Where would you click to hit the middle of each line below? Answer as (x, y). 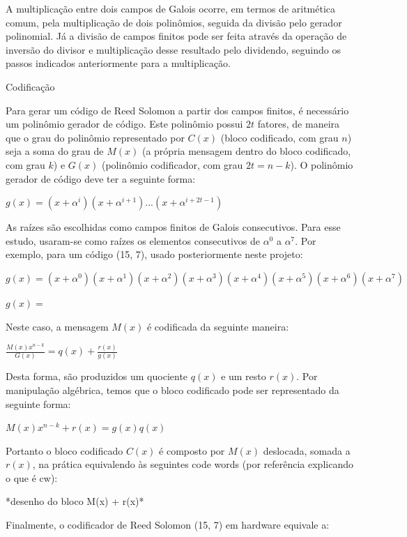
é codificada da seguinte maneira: (218, 326)
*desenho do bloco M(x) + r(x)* (75, 501)
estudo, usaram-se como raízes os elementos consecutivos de (133, 240)
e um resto (244, 376)
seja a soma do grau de (55, 151)
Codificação (30, 86)
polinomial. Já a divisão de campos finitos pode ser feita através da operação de (176, 36)
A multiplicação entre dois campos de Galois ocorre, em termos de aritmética (171, 8)
